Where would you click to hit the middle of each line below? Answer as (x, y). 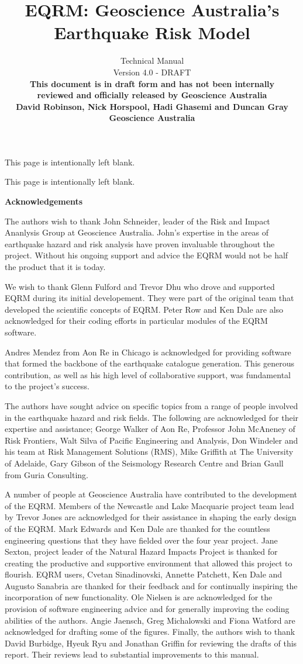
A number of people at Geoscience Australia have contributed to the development (151, 494)
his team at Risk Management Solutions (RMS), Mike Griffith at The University (149, 452)
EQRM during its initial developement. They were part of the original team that (149, 298)
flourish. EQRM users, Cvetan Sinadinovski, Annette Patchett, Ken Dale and (144, 574)
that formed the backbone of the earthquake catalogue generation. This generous (149, 363)
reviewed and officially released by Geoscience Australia (152, 95)
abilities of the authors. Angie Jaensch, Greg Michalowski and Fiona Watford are (150, 620)
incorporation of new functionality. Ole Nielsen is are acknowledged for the (139, 597)
